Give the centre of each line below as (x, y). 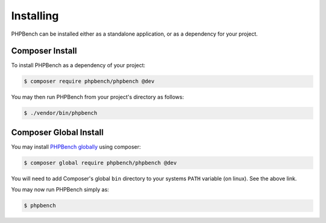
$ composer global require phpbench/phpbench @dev (101, 163)
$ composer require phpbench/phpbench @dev (89, 81)
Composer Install (44, 51)
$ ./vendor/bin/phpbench (61, 113)
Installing (35, 16)
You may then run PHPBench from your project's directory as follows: (97, 97)
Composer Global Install (57, 132)
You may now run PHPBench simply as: (60, 190)
